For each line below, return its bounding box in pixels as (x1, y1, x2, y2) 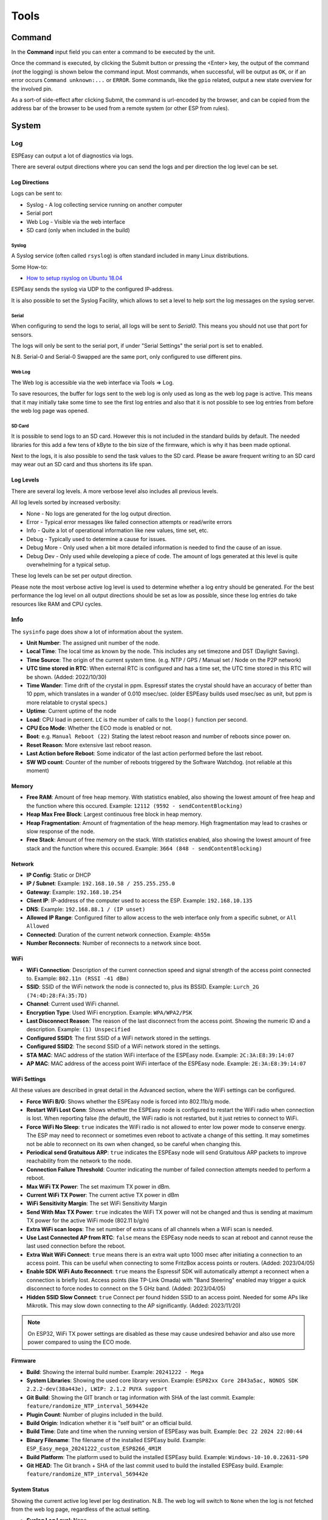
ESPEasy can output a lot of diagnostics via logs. (11, 152, 134, 159)
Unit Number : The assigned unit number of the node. (26, 639, 160, 647)
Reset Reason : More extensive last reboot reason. (26, 741, 152, 748)
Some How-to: (11, 263, 48, 271)
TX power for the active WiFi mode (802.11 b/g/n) (26, 1217, 149, 1225)
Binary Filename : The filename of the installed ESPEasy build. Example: (26, 1436, 206, 1443)
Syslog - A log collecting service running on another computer (26, 201, 183, 208)
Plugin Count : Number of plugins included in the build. (26, 1411, 163, 1418)
